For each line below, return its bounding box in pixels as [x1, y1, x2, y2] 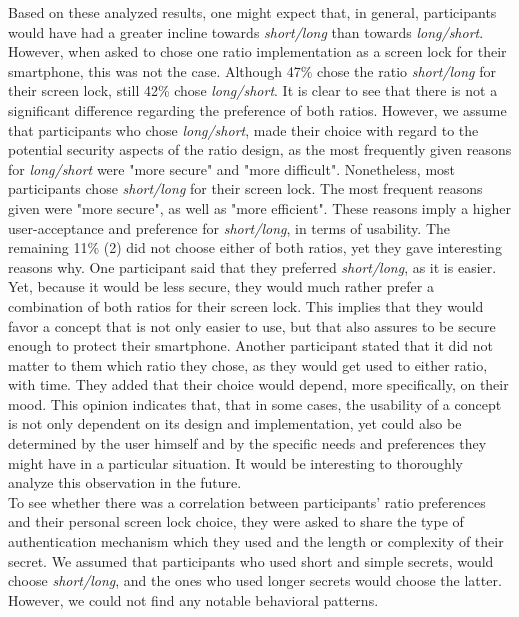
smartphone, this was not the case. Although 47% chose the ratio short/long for [8, 60, 496, 81]
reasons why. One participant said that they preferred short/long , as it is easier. [8, 256, 497, 277]
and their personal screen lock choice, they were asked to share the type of [8, 511, 464, 532]
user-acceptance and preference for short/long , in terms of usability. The [8, 217, 450, 238]
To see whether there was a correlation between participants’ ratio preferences [8, 491, 486, 512]
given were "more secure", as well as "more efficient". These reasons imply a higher [8, 197, 511, 218]
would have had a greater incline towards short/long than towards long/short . [8, 21, 484, 42]
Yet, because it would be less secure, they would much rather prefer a [8, 276, 434, 297]
